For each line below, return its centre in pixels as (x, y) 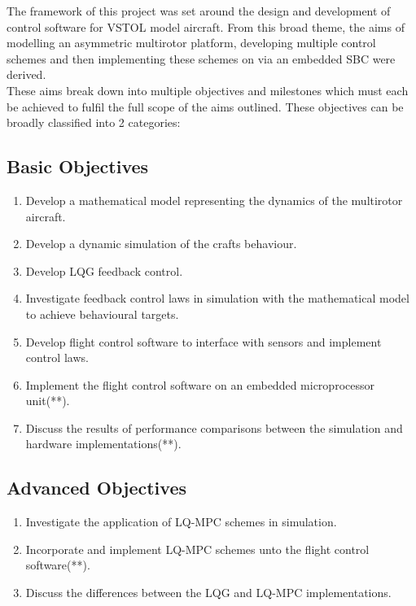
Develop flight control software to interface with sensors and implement (204, 341)
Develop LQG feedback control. (104, 270)
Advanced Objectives (96, 488)
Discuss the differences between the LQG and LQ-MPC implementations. (208, 593)
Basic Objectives (78, 166)
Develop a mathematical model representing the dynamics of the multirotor (214, 200)
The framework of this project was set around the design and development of (199, 11)
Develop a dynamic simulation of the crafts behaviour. (161, 244)
